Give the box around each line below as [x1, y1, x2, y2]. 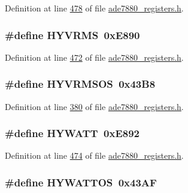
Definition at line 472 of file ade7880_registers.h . [5, 51, 184, 63]
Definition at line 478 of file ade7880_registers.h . [5, 2, 184, 14]
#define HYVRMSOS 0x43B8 [5, 76, 156, 91]
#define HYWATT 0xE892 [5, 126, 140, 141]
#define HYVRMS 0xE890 [5, 27, 140, 42]
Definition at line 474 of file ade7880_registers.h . [5, 149, 184, 162]
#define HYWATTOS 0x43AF [5, 174, 157, 189]
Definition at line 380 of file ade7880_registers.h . [5, 100, 184, 112]
